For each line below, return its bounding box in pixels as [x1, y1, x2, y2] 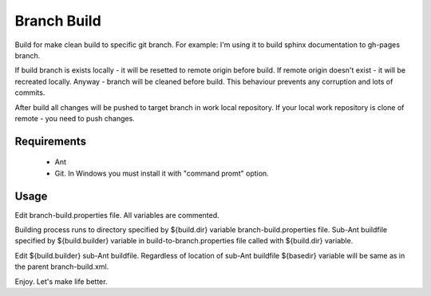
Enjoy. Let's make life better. [14, 276, 108, 286]
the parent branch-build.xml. [14, 262, 109, 271]
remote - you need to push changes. [14, 113, 135, 123]
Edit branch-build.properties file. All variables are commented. [14, 210, 219, 219]
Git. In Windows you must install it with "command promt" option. [54, 168, 269, 178]
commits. [14, 88, 45, 97]
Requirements [14, 134, 87, 148]
